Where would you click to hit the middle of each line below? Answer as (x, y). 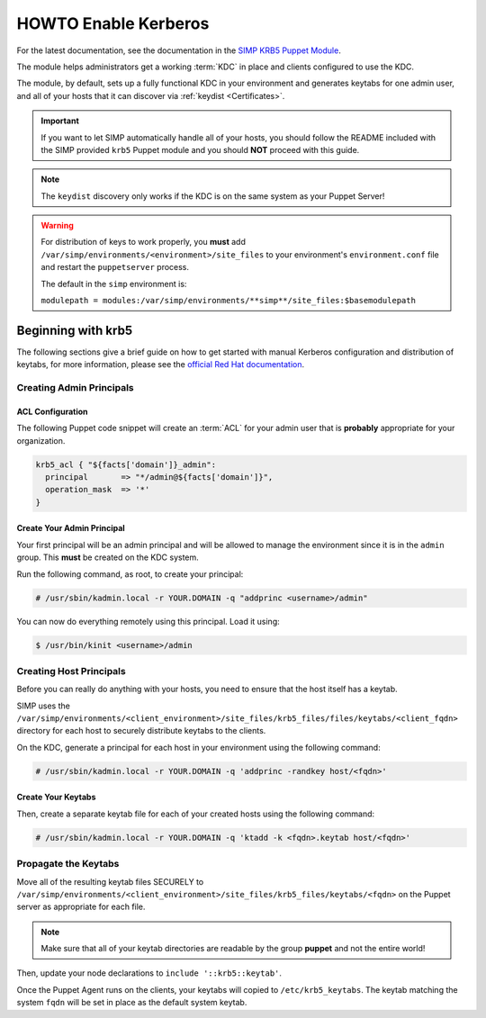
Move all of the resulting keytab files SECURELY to (110, 881)
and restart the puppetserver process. (115, 267)
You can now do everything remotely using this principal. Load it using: (148, 621)
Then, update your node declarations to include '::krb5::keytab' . (149, 973)
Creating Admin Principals (75, 388)
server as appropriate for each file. (81, 907)
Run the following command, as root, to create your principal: (130, 574)
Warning (57, 226)
